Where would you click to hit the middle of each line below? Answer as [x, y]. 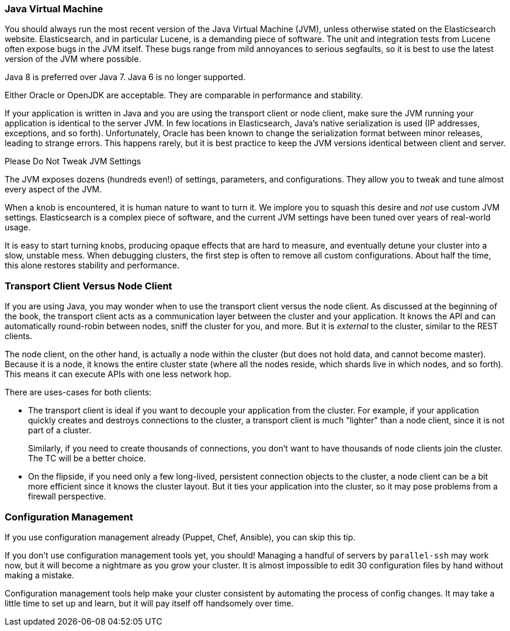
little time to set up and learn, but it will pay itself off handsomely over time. [149, 603]
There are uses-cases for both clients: [78, 392]
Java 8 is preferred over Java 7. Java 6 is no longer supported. [125, 77]
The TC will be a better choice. [87, 458]
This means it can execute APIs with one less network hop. [118, 374]
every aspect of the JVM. [53, 189]
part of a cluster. [60, 430]
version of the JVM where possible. [73, 59]
